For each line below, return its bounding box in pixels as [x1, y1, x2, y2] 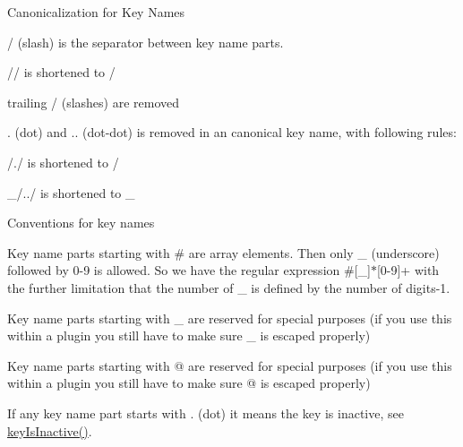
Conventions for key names [7, 213, 155, 232]
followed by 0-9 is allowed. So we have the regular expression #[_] [7, 261, 371, 279]
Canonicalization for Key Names [7, 3, 185, 21]
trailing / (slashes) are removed [7, 92, 180, 111]
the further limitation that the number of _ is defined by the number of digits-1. [7, 278, 450, 297]
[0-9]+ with [376, 261, 440, 279]
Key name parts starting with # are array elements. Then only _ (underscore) [7, 243, 440, 262]
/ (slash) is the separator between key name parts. [7, 32, 284, 51]
